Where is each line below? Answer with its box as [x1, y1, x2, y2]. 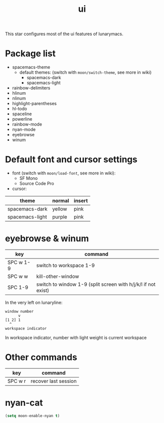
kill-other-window [36, 273, 80, 279]
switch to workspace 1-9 [36, 262, 95, 269]
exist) [36, 287, 50, 294]
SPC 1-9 [7, 284, 28, 291]
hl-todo [12, 106, 27, 112]
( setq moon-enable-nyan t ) [5, 413, 60, 418]
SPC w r [7, 378, 26, 384]
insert [74, 197, 88, 204]
